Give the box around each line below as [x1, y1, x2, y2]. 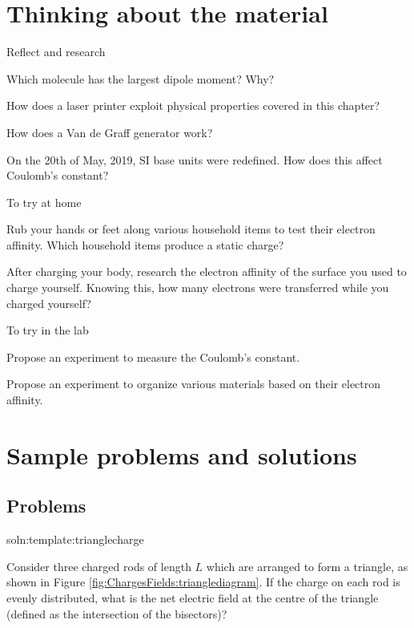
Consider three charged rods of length [6, 557, 191, 574]
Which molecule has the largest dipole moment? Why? [6, 70, 275, 87]
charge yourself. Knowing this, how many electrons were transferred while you [6, 279, 389, 296]
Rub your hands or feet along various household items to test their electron [6, 221, 376, 237]
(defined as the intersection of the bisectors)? [6, 605, 227, 622]
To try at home [6, 193, 82, 210]
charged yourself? [6, 294, 91, 311]
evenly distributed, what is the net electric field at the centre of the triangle [6, 589, 379, 606]
